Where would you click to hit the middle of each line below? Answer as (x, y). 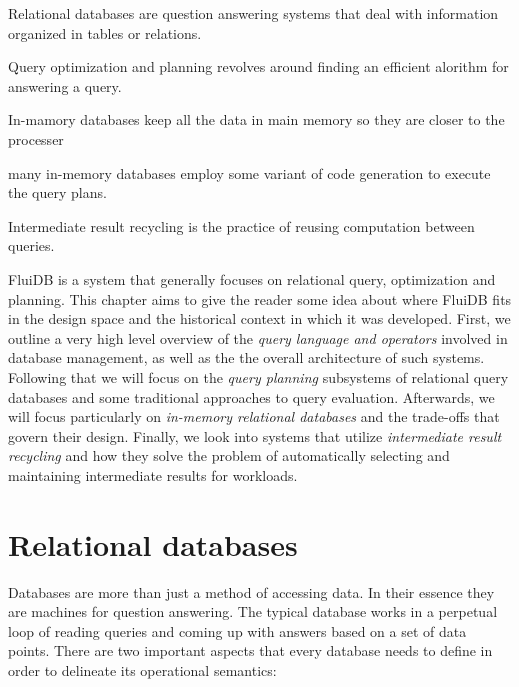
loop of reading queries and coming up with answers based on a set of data (237, 630)
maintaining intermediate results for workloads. (153, 474)
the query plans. (57, 192)
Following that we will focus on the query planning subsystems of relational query (258, 376)
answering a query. (65, 85)
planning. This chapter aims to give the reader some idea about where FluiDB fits (260, 298)
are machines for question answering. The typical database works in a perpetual (253, 611)
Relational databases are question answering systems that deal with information (253, 13)
